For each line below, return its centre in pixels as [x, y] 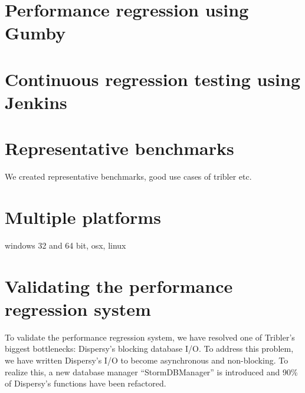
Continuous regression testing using [153, 79]
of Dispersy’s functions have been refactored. [86, 383]
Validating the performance [119, 285]
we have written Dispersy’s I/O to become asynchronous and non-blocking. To [147, 360]
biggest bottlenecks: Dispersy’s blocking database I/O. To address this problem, [149, 349]
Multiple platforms [83, 217]
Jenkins [36, 102]
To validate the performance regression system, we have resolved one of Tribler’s [150, 337]
